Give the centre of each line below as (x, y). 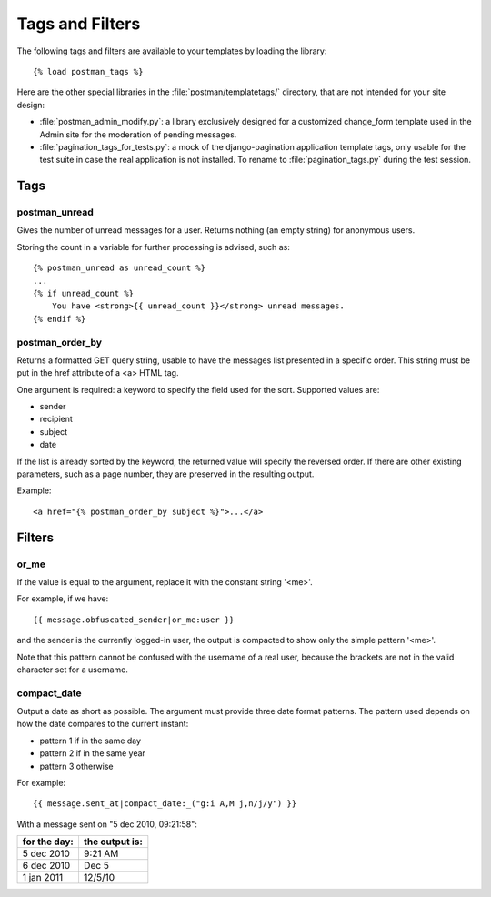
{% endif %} (60, 319)
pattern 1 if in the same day (90, 741)
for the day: (48, 842)
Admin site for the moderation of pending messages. (138, 134)
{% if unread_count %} (84, 293)
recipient (56, 419)
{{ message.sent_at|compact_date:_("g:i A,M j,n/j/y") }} (165, 804)
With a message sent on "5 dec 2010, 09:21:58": (107, 824)
